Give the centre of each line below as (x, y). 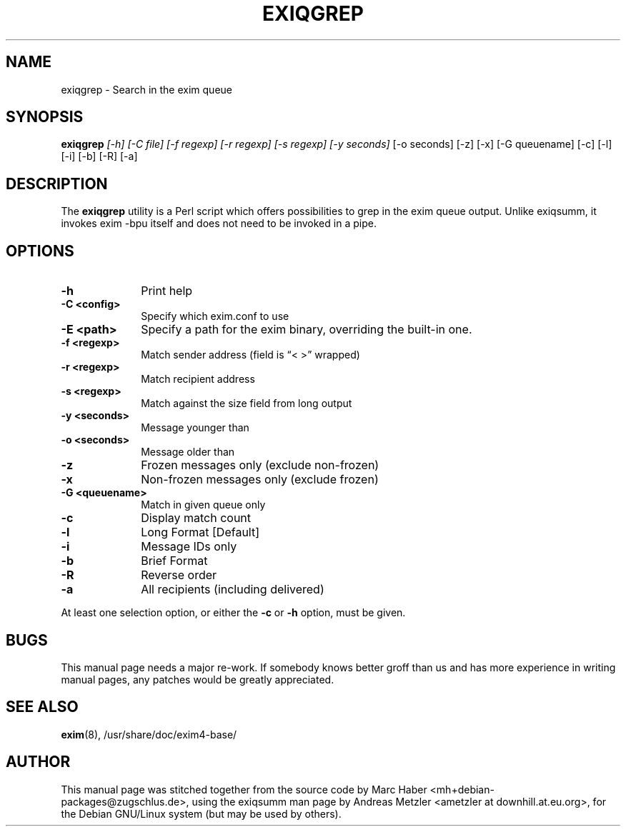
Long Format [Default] (200, 532)
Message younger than (195, 428)
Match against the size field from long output (247, 404)
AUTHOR (38, 762)
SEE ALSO (42, 707)
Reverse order (179, 575)
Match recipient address (198, 379)
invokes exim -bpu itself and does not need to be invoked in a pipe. (219, 224)
